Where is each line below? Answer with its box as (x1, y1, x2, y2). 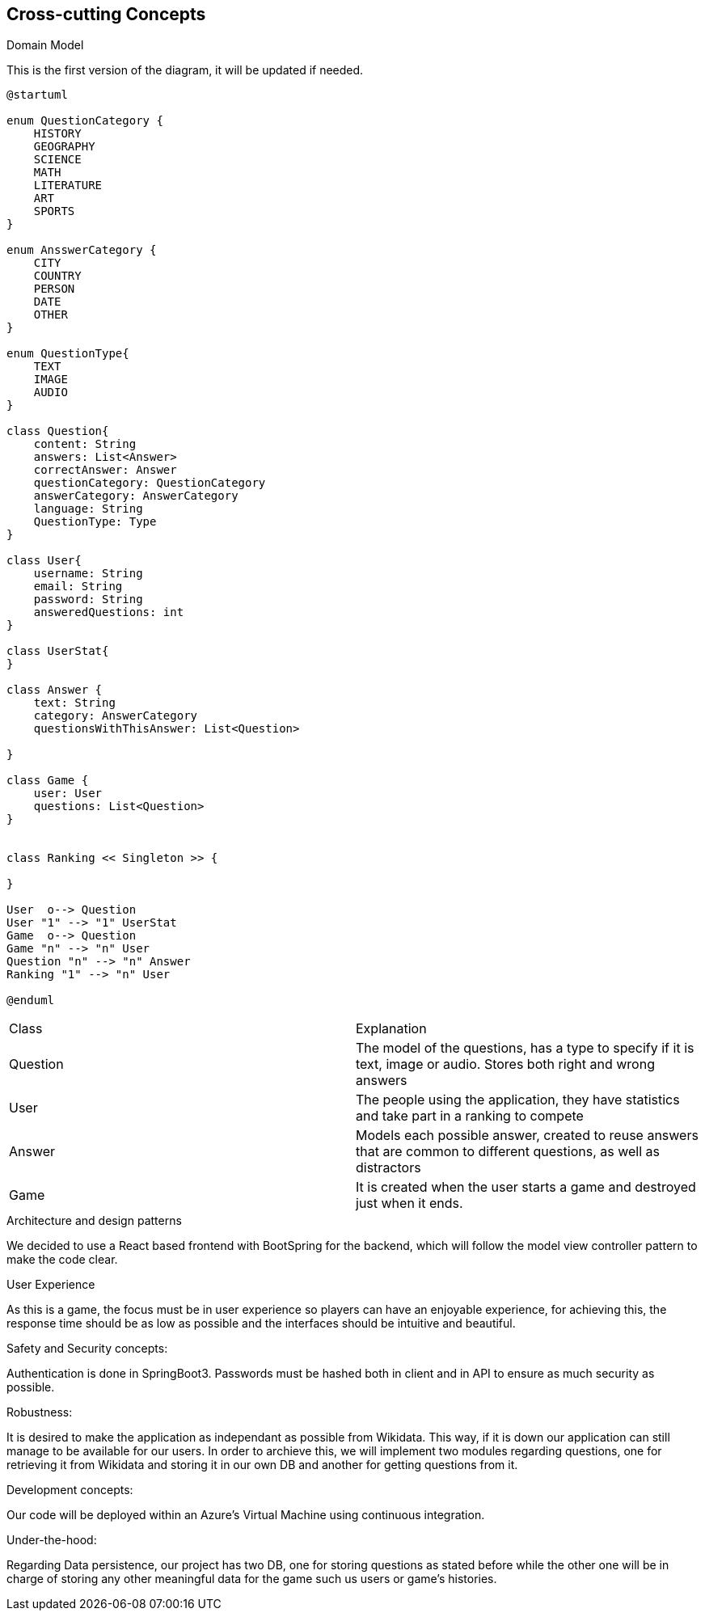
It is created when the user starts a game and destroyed (356, 1179, 696, 1196)
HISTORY (33, 127, 82, 141)
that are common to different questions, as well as (356, 1143, 660, 1160)
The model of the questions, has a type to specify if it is (356, 1040, 694, 1057)
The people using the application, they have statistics (356, 1091, 680, 1108)
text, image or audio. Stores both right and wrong (356, 1056, 655, 1073)
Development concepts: (6, 1483, 133, 1497)
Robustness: (6, 1405, 73, 1420)
